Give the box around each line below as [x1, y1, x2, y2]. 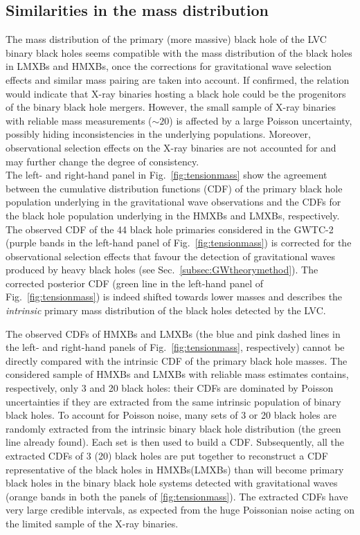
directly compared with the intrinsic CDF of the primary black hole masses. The [6, 353, 348, 368]
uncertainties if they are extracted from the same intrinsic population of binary [6, 394, 341, 408]
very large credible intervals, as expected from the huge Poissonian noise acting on [6, 502, 354, 517]
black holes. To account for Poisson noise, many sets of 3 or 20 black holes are [6, 408, 336, 422]
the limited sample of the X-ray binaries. [6, 516, 179, 530]
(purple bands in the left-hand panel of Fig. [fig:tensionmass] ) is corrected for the [6, 235, 352, 250]
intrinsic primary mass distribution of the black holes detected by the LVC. [6, 303, 326, 318]
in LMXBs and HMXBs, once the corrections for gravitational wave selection [6, 59, 332, 73]
